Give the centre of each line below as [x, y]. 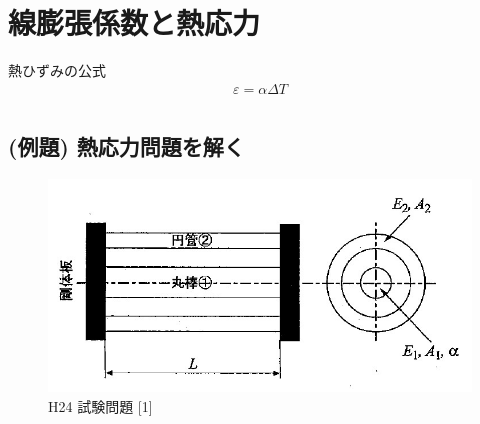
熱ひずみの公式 [57, 70]
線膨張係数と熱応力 [134, 22]
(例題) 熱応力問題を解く [126, 146]
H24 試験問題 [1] [100, 406]
